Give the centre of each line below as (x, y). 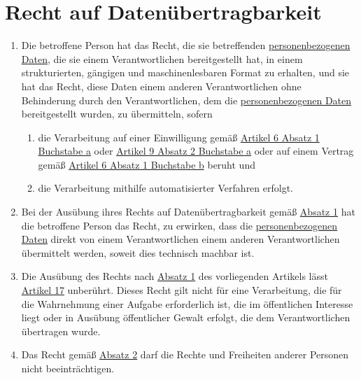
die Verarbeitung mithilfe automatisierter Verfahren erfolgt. (165, 188)
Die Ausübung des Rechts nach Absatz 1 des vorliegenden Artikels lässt (175, 276)
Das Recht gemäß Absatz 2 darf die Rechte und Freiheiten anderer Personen (185, 354)
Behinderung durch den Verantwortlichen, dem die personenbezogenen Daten (186, 100)
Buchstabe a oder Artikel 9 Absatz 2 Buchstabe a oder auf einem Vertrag (196, 151)
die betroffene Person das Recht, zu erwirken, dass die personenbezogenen (179, 225)
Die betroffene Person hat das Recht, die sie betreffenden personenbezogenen (186, 45)
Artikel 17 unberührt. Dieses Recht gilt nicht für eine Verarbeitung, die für (182, 290)
